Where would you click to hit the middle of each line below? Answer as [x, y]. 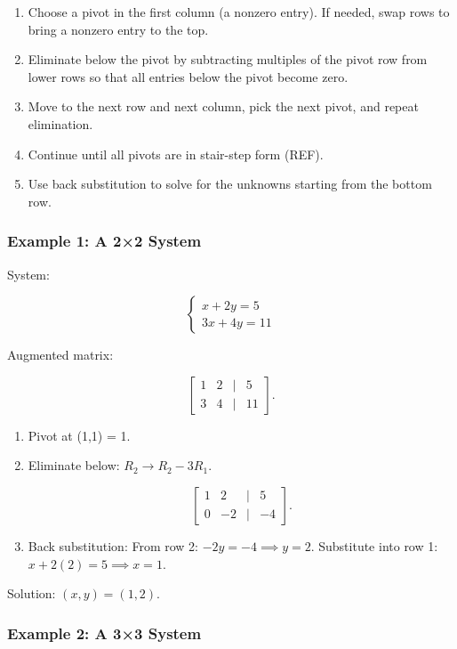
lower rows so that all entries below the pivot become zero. [188, 76]
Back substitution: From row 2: [113, 545]
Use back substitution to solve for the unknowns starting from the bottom [230, 184]
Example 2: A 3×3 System [104, 633]
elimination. [60, 123]
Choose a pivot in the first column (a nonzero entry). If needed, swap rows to [239, 12]
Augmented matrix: [60, 355]
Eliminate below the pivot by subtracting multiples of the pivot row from [228, 59]
